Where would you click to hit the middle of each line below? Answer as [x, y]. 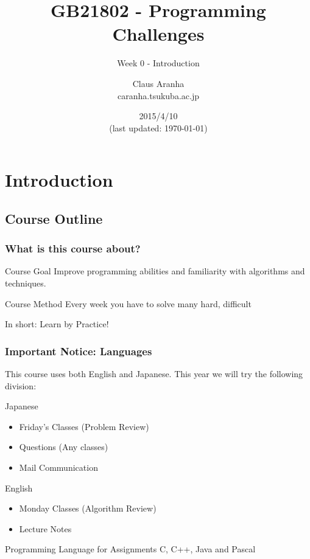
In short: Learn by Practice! [57, 324]
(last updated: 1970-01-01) [158, 127]
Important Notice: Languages [79, 351]
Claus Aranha [158, 83]
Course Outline [54, 218]
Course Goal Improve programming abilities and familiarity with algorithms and [155, 271]
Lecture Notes [45, 528]
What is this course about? [73, 248]
